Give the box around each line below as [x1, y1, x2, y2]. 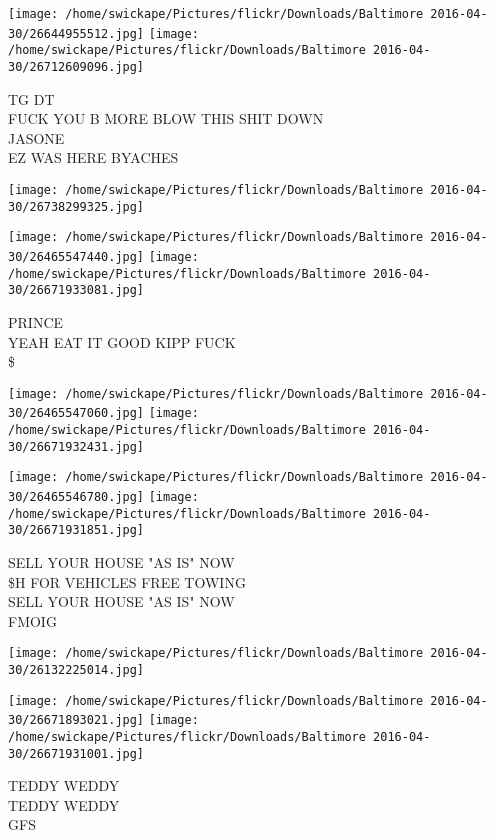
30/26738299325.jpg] [8, 199, 145, 214]
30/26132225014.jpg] [8, 663, 145, 677]
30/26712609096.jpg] [8, 59, 145, 74]
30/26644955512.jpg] [8, 26, 145, 41]
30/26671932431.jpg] [8, 439, 145, 454]
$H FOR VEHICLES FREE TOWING [8, 571, 246, 592]
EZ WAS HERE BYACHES [8, 147, 179, 168]
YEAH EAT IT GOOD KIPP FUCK [8, 331, 236, 352]
